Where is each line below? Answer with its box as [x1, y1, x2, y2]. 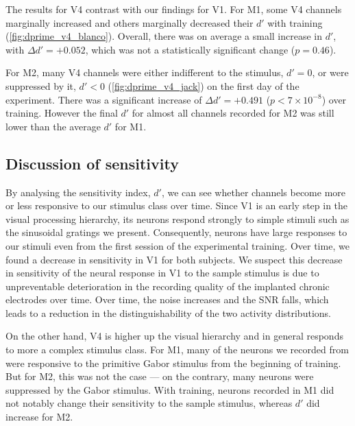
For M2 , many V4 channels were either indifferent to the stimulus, [5, 65, 284, 80]
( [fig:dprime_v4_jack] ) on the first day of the [108, 78, 299, 93]
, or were [312, 65, 349, 80]
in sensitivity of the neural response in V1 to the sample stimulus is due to [5, 265, 319, 280]
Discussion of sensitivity [5, 152, 179, 174]
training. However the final [5, 106, 118, 120]
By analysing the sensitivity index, [5, 185, 151, 199]
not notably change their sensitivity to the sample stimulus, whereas [5, 396, 293, 410]
